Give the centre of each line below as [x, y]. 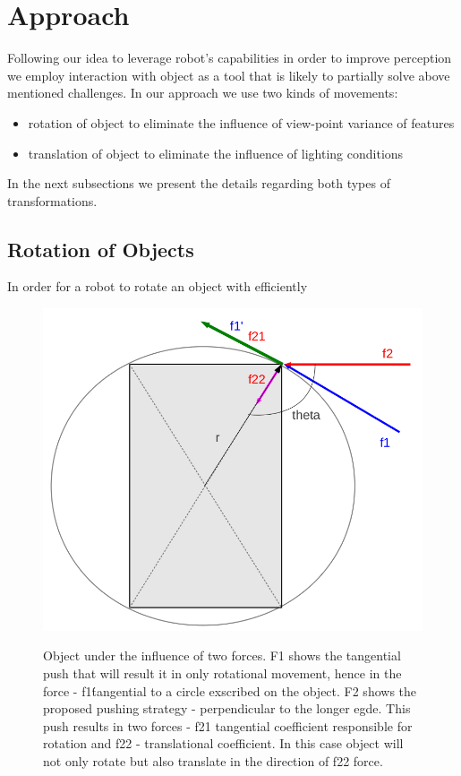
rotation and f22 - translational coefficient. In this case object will [223, 743]
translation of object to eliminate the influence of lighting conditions [216, 153]
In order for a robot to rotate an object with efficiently [158, 286]
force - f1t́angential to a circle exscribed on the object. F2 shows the [230, 690]
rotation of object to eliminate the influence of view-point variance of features [241, 122]
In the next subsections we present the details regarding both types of [199, 183]
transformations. [52, 200]
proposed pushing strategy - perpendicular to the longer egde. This [227, 708]
